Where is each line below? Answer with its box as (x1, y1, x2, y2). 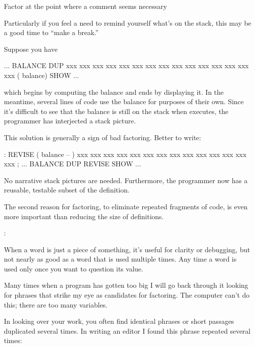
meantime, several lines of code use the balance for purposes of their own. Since (4, 96, 244, 107)
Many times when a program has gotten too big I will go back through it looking (4, 280, 249, 290)
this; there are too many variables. (4, 299, 108, 309)
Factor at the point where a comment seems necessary (4, 1, 167, 11)
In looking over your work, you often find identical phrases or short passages (4, 316, 234, 326)
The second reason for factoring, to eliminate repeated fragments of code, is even (4, 201, 248, 211)
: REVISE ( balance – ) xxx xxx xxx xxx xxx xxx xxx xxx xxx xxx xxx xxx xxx (4, 149, 247, 159)
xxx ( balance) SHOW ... (4, 70, 79, 80)
